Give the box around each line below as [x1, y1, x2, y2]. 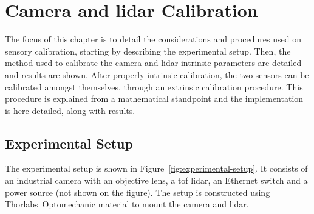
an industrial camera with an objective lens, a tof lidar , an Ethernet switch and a [5, 174, 308, 187]
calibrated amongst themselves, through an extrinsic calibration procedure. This [5, 80, 303, 93]
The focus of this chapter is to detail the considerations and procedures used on [5, 33, 301, 45]
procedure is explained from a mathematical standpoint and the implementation [5, 92, 304, 105]
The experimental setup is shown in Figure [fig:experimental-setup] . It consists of [5, 162, 308, 175]
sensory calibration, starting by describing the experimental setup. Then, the [5, 44, 291, 57]
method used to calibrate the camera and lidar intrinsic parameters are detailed [5, 56, 302, 69]
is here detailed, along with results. [5, 104, 135, 116]
